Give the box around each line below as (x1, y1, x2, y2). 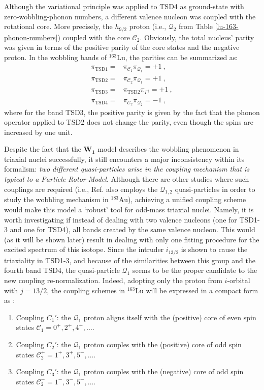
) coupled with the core (57, 32, 130, 42)
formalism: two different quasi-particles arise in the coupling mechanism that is (4, 163, 250, 174)
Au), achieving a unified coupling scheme (119, 194, 246, 205)
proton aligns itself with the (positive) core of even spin (83, 312, 256, 322)
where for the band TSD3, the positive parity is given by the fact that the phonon (4, 106, 260, 117)
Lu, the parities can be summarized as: (117, 51, 238, 62)
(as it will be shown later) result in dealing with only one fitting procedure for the (4, 234, 259, 244)
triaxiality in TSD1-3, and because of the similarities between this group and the (4, 255, 255, 265)
